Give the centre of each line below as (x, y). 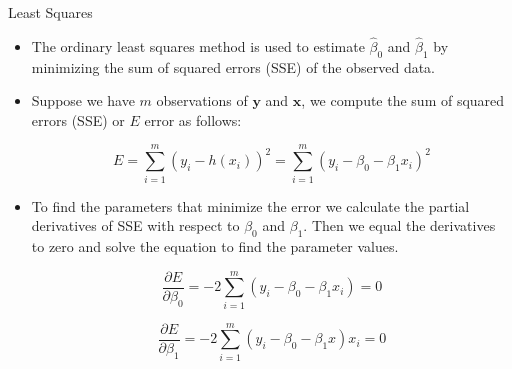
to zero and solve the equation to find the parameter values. (215, 245)
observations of (202, 100)
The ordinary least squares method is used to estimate (198, 45)
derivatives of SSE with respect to (135, 225)
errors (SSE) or (78, 119)
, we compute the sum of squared (403, 100)
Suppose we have (83, 100)
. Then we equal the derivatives (399, 225)
